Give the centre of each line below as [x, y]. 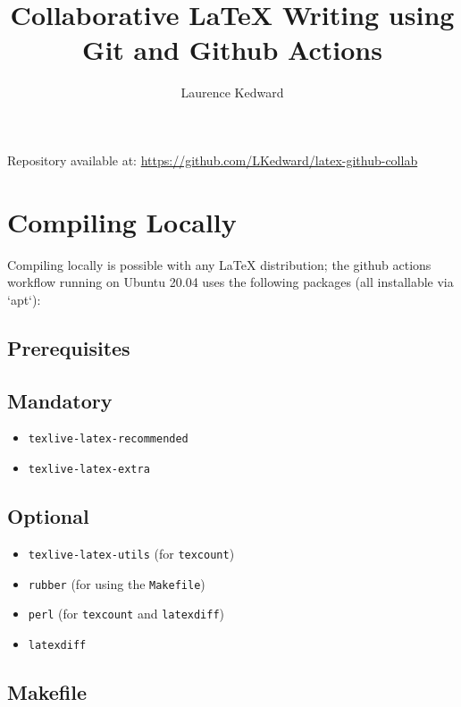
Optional [48, 516]
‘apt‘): [24, 299]
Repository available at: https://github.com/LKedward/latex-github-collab [213, 160]
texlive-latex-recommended [108, 439]
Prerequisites [69, 347]
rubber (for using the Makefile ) [117, 583]
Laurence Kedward [232, 93]
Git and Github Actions [232, 50]
